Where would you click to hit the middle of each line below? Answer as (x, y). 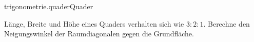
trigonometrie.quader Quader (49, 6)
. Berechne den (227, 23)
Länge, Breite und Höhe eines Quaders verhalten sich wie (94, 23)
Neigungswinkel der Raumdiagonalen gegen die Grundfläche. (99, 34)
